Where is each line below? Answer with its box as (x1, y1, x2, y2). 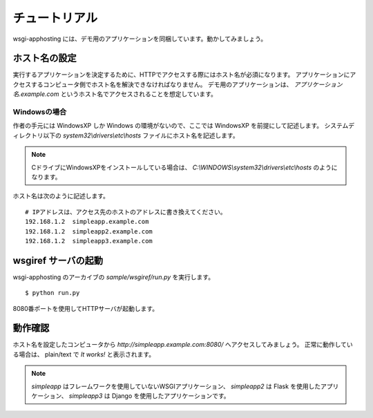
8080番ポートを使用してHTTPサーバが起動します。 (12, 304, 159, 312)
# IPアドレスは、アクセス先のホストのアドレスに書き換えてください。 (25, 208, 227, 216)
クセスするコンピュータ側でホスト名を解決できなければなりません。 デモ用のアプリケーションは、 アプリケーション (12, 80, 343, 88)
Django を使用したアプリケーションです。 (111, 392, 231, 400)
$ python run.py (25, 289, 80, 297)
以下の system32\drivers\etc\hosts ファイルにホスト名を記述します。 (42, 131, 239, 140)
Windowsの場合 (12, 107, 67, 117)
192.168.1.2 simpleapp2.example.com (25, 227, 153, 235)
